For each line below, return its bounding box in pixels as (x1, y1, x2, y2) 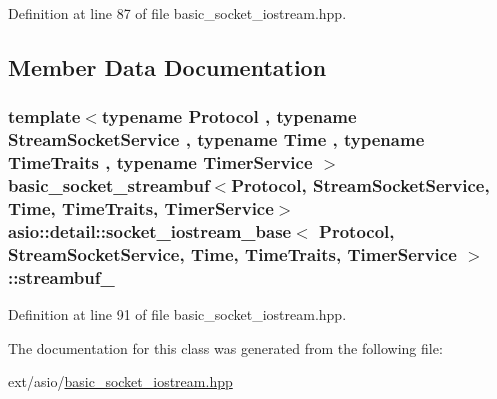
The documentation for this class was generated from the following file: (8, 337, 443, 358)
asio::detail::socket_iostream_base (8, 218, 292, 243)
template (8, 104, 81, 129)
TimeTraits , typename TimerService (8, 150, 313, 175)
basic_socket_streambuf (8, 173, 210, 198)
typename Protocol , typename (101, 104, 357, 129)
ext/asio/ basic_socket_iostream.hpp (8, 371, 233, 392)
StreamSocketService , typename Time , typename (8, 127, 425, 152)
